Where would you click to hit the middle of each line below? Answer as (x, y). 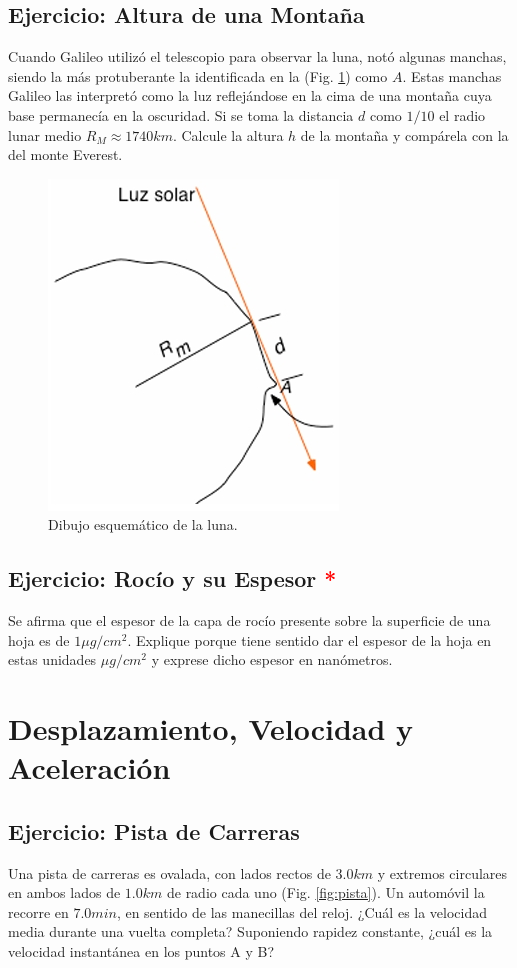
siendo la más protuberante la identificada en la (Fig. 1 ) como (198, 75)
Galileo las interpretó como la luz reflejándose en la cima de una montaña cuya (250, 95)
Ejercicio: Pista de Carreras (154, 830)
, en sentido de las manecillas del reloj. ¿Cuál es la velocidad (302, 911)
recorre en (38, 911)
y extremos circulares (442, 872)
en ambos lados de (64, 892)
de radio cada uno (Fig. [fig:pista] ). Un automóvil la (325, 892)
